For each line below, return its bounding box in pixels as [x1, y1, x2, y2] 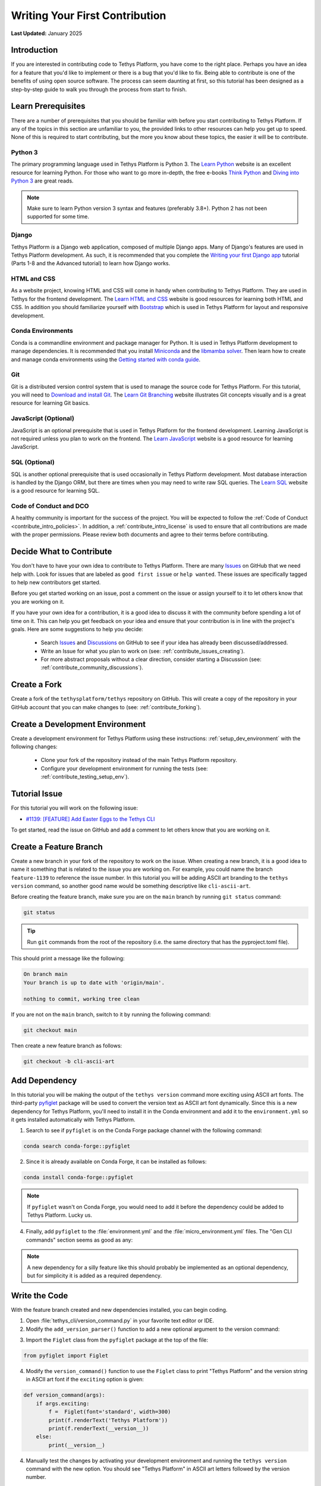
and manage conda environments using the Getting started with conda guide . [11, 355, 201, 363]
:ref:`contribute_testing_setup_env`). [40, 773, 130, 780]
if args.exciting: [36, 1400, 90, 1407]
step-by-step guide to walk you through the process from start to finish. [11, 86, 187, 93]
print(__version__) [48, 1441, 105, 1449]
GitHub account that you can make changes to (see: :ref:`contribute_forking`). [11, 703, 202, 710]
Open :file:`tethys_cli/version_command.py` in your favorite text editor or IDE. [26, 1317, 215, 1324]
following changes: [11, 743, 58, 750]
